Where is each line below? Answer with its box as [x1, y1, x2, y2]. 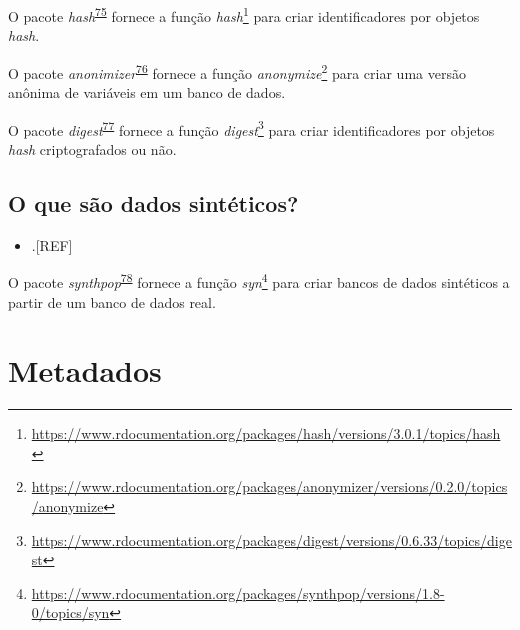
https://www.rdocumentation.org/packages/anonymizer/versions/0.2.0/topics [31, 476, 508, 497]
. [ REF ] [31, 234, 73, 255]
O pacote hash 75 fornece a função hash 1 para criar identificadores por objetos [8, 3, 480, 26]
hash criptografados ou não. [8, 138, 177, 159]
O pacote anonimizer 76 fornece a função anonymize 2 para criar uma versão [8, 59, 466, 83]
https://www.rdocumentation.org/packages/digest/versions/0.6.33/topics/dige [31, 529, 512, 550]
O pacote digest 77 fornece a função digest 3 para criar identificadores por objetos [8, 116, 495, 140]
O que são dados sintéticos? [8, 187, 299, 218]
